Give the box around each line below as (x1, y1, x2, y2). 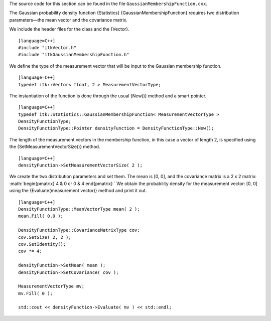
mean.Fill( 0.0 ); (18, 213, 64, 219)
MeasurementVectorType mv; (18, 283, 85, 289)
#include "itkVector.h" (18, 45, 77, 50)
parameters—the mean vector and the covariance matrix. (9, 17, 128, 23)
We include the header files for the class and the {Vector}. (9, 26, 130, 32)
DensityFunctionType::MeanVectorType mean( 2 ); (18, 206, 140, 212)
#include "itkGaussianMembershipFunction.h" (18, 52, 130, 58)
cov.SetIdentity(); (18, 241, 66, 247)
